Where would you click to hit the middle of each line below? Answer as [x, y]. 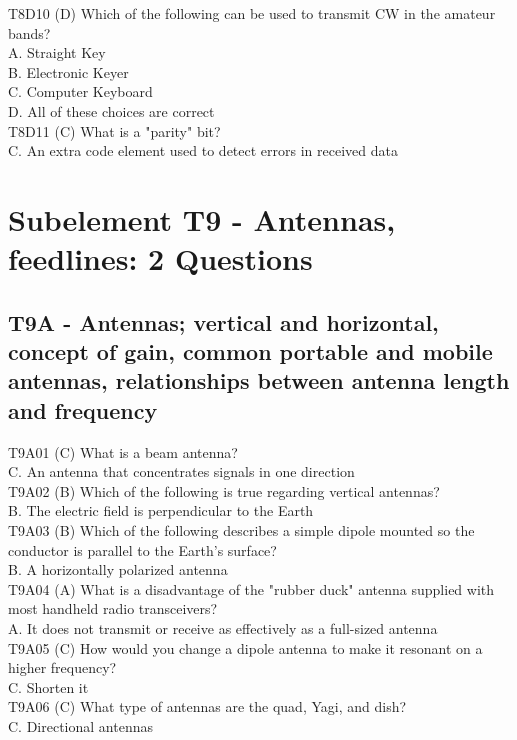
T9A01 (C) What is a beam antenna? [123, 451]
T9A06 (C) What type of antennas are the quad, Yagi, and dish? [207, 706]
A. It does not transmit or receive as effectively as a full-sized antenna [223, 628]
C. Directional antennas [80, 726]
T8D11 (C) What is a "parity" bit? [114, 130]
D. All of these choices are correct [111, 110]
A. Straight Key [57, 52]
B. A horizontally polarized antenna [118, 569]
